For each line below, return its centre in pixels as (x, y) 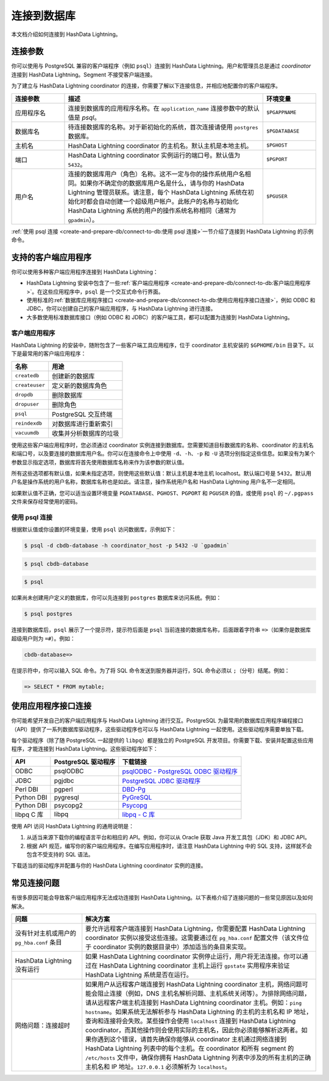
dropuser (27, 404)
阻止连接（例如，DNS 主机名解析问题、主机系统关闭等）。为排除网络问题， (204, 994)
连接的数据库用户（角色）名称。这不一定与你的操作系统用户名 (156, 174)
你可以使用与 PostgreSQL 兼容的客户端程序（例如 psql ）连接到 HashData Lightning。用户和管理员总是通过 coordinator (161, 66)
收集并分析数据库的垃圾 (86, 433)
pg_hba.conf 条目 (38, 942)
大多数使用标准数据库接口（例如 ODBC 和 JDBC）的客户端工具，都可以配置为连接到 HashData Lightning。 (160, 317)
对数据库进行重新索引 (83, 424)
